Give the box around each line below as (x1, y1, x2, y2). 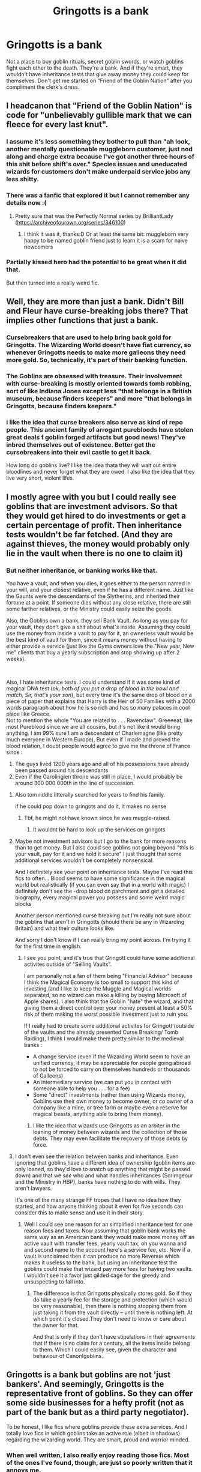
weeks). (6, 656, 26, 663)
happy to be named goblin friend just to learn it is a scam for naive (23, 237, 188, 244)
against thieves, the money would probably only (6, 538, 190, 549)
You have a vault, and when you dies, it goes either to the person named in (6, 580, 191, 587)
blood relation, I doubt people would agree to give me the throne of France (6, 743, 191, 750)
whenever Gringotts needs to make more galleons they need (6, 348, 186, 357)
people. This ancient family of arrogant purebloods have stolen (6, 426, 194, 433)
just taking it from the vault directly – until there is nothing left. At (32, 1309, 193, 1316)
